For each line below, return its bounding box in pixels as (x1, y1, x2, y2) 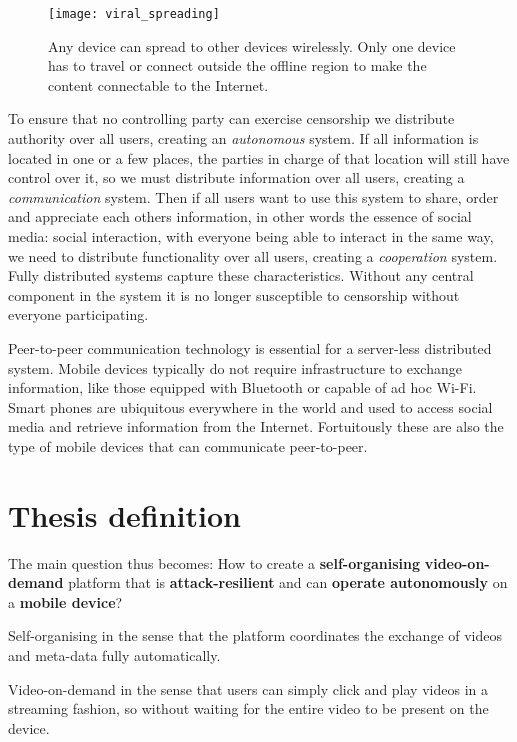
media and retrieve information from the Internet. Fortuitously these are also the (8, 416, 504, 437)
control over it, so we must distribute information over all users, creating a (8, 167, 465, 188)
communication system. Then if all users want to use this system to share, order (8, 186, 499, 207)
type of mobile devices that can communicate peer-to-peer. (8, 435, 368, 456)
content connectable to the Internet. (48, 74, 269, 95)
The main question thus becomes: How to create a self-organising (8, 552, 420, 573)
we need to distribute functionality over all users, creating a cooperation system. (8, 245, 498, 266)
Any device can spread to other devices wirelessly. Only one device (48, 35, 456, 56)
